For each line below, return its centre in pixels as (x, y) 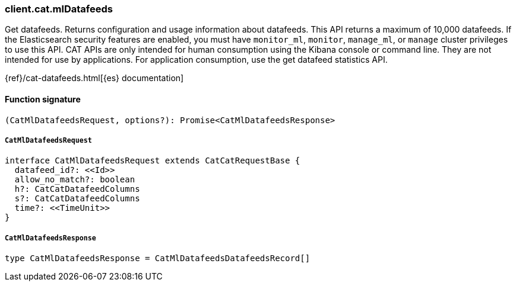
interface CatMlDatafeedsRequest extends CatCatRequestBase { (153, 161)
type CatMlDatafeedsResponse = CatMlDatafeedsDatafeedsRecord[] (158, 258)
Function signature (43, 99)
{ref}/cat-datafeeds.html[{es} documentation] (94, 78)
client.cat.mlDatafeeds (59, 9)
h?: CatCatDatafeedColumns (77, 189)
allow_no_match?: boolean (75, 180)
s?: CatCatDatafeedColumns (77, 199)
